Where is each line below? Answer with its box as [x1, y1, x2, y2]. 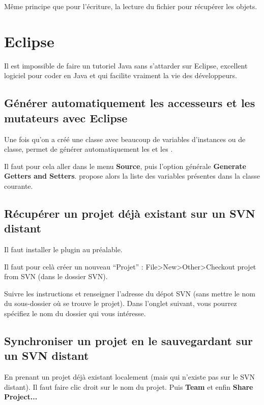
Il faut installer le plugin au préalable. [4, 244, 123, 255]
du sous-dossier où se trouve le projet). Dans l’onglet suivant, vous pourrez [4, 298, 237, 309]
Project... [4, 391, 38, 402]
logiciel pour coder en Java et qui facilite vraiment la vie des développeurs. [4, 70, 237, 81]
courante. [4, 180, 33, 191]
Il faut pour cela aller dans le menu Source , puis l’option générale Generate [4, 160, 246, 171]
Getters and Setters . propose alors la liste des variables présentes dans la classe [4, 171, 260, 181]
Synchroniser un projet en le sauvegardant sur [4, 333, 253, 349]
